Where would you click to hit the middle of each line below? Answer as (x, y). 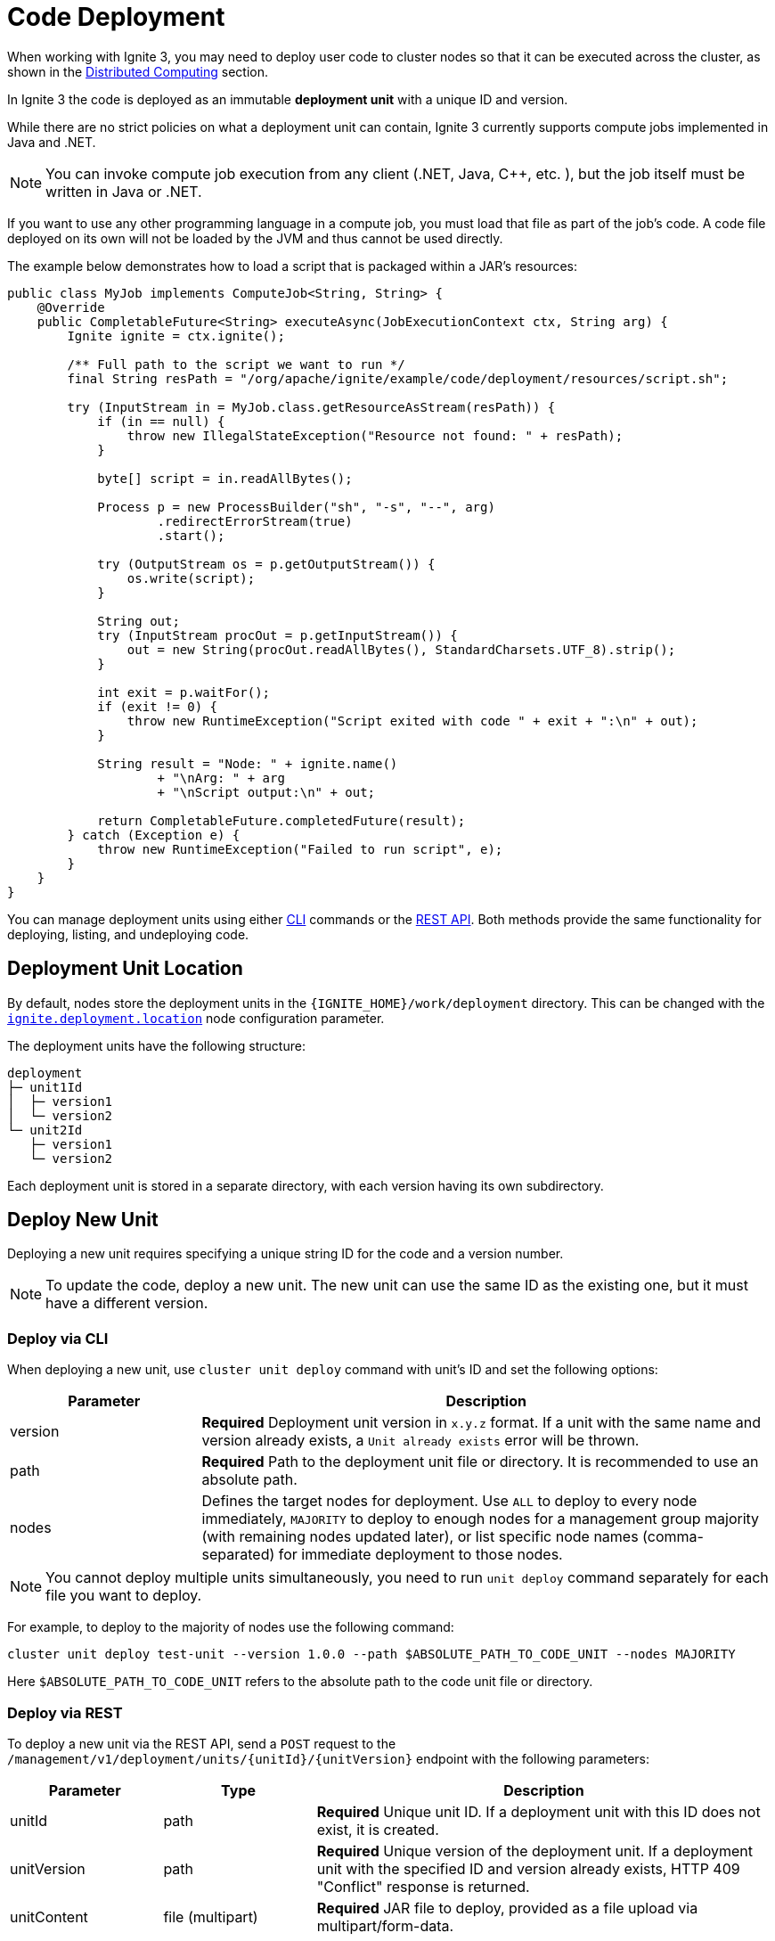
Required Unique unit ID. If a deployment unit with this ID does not (538, 1811)
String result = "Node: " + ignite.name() (248, 763)
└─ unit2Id (45, 1130)
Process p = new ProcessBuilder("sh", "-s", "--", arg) (296, 507)
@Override (71, 307)
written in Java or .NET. (124, 191)
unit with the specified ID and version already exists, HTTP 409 (528, 1868)
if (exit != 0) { (158, 706)
